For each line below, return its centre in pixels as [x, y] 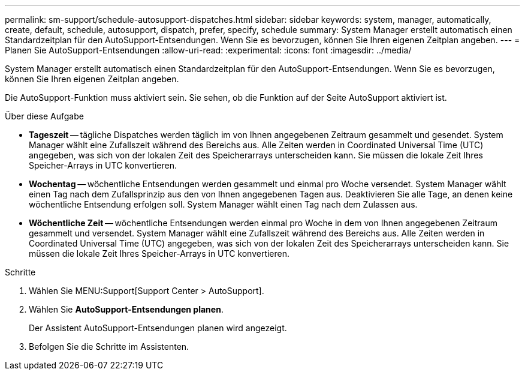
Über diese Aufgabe [44, 116]
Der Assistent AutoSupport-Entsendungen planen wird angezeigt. [158, 328]
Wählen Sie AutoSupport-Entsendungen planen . [126, 309]
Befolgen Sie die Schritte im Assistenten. [109, 346]
